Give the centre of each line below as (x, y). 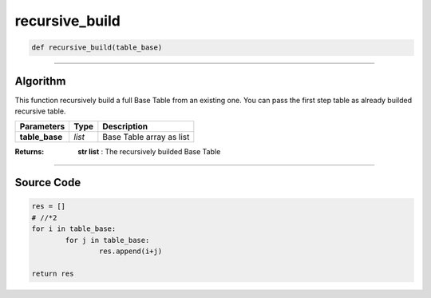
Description (125, 126)
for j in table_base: (107, 240)
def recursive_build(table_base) (97, 48)
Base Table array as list (146, 137)
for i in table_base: (74, 229)
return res (53, 273)
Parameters (42, 126)
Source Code (48, 183)
